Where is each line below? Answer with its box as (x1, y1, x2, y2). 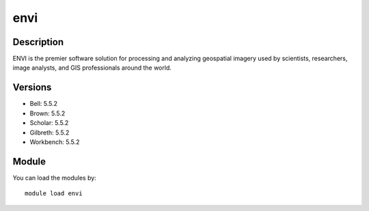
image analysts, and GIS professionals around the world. (12, 64, 172, 72)
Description (12, 36, 64, 48)
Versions (12, 82, 52, 94)
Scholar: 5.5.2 (29, 119, 69, 127)
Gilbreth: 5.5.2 (29, 128, 70, 137)
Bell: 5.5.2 (29, 100, 58, 108)
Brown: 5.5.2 (29, 109, 66, 117)
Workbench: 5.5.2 (29, 137, 80, 146)
